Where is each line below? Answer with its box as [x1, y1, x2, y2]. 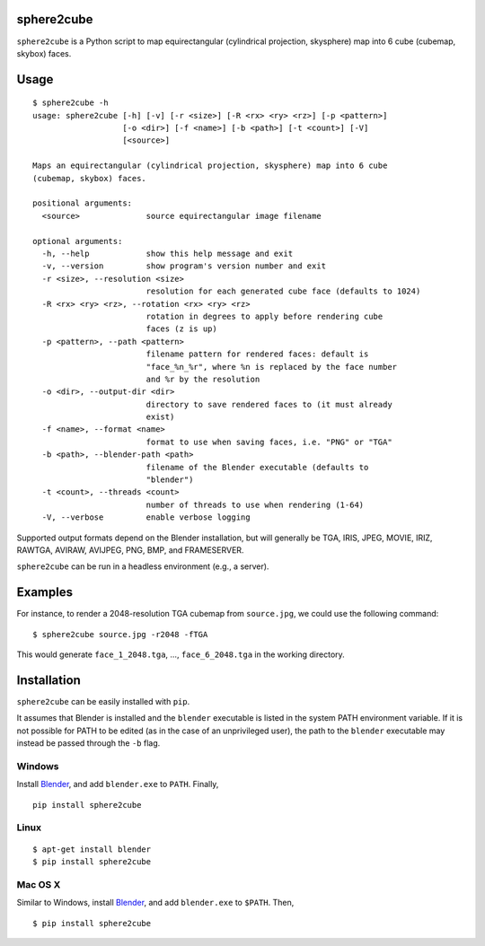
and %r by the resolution [145, 373, 260, 384]
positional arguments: [32, 198, 133, 208]
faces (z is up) [145, 324, 217, 334]
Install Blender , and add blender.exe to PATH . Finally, [16, 779, 219, 790]
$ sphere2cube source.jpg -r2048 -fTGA [32, 629, 208, 639]
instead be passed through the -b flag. [16, 738, 161, 749]
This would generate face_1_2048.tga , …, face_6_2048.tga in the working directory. [16, 649, 345, 660]
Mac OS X [16, 878, 61, 890]
